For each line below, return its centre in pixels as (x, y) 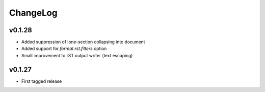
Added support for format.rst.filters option (64, 48)
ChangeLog (33, 13)
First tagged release (42, 81)
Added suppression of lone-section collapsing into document (83, 42)
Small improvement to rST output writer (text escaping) (77, 55)
